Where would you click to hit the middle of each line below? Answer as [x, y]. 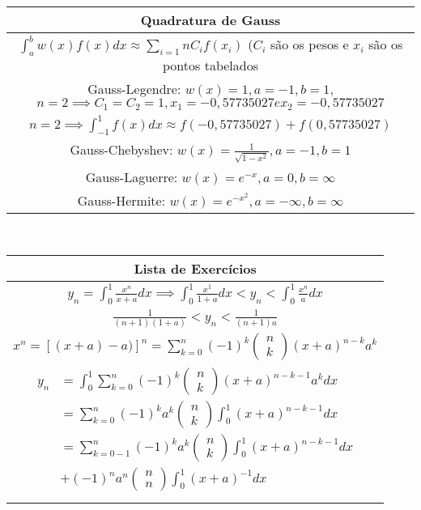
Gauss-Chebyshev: [121, 150]
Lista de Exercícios [195, 269]
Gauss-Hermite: [121, 200]
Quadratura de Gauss [210, 20]
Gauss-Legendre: [134, 89]
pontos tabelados [210, 66]
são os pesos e [309, 44]
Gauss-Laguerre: [132, 176]
